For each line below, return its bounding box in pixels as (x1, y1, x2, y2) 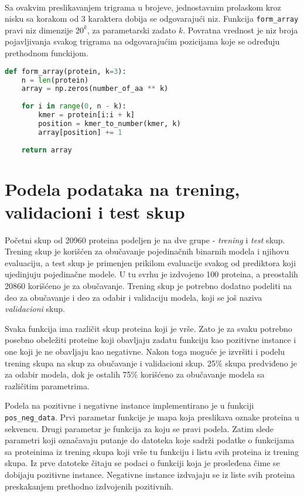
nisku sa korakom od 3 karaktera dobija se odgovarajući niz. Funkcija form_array (5, 12, 299, 25)
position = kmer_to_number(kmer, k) (38, 119, 181, 128)
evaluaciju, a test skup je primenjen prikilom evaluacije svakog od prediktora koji (5, 256, 296, 269)
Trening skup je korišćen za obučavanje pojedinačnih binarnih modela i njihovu (5, 245, 289, 257)
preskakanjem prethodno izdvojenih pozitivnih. (5, 480, 174, 492)
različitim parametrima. (5, 379, 90, 392)
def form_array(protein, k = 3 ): (5, 67, 127, 76)
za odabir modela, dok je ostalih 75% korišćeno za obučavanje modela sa (5, 368, 265, 381)
